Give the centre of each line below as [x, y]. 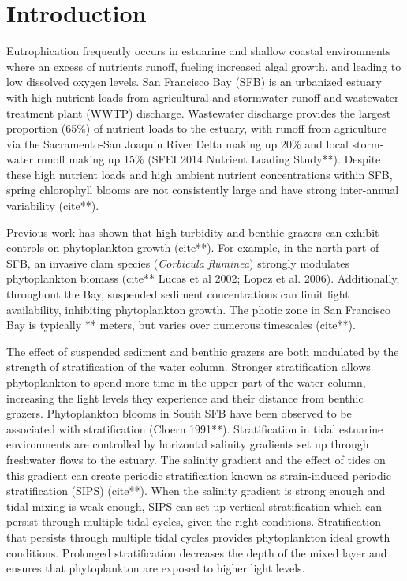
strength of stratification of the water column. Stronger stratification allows [189, 367]
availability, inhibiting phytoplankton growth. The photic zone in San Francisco [198, 309]
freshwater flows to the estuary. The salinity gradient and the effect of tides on [196, 459]
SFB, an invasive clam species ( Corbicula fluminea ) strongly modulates [178, 262]
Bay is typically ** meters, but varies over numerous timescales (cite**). [181, 325]
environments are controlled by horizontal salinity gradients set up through [188, 444]
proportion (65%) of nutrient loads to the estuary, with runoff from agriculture [196, 128]
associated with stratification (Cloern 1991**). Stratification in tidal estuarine [195, 428]
